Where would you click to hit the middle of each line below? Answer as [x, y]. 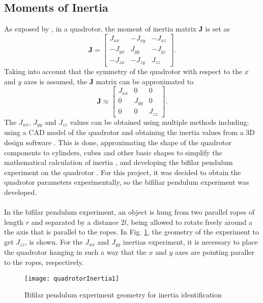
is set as [218, 29]
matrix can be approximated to [145, 81]
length [14, 222]
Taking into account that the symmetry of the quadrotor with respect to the [123, 71]
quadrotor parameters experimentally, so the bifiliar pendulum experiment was [127, 182]
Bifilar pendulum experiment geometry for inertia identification [123, 295]
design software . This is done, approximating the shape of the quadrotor [118, 142]
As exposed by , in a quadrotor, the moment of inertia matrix [100, 29]
